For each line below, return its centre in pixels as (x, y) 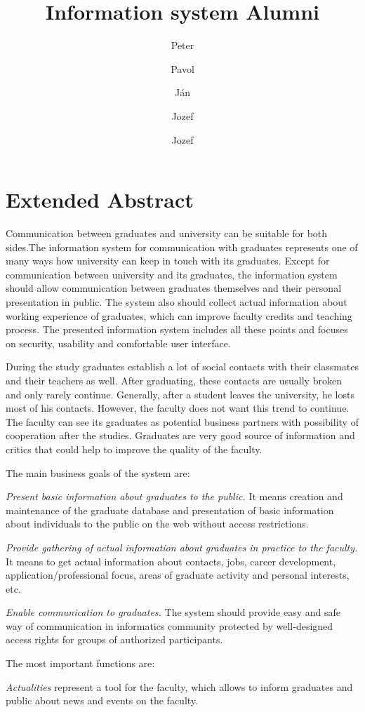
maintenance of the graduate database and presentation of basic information (170, 510)
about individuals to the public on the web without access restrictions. (157, 524)
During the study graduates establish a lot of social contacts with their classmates (182, 367)
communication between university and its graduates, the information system (172, 274)
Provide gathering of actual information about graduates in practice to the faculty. (182, 547)
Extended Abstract (100, 200)
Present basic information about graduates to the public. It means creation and (174, 496)
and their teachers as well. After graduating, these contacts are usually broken (174, 380)
